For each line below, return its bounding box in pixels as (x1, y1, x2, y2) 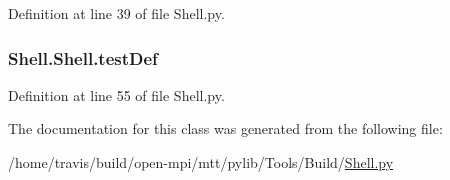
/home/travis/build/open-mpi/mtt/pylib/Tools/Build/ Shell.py (8, 152, 394, 172)
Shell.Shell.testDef (8, 45, 158, 70)
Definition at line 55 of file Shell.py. (8, 84, 225, 105)
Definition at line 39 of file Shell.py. (8, 3, 225, 23)
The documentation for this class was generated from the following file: (8, 118, 443, 139)
